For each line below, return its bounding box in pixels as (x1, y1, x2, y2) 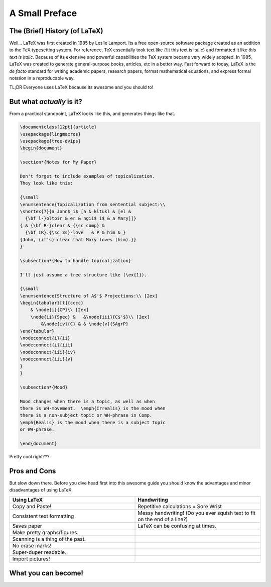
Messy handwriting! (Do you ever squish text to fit (138, 509, 255, 516)
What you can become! (9, 568, 84, 577)
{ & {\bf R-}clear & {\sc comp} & (20, 223, 105, 228)
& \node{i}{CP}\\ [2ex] (30, 307, 89, 313)
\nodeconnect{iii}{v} (20, 356, 73, 362)
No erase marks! (12, 542, 52, 549)
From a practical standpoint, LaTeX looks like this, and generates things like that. (9, 111, 176, 117)
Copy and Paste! (12, 503, 52, 510)
